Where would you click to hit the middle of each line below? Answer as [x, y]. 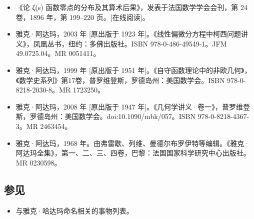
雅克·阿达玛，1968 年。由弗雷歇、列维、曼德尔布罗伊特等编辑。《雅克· [133, 143]
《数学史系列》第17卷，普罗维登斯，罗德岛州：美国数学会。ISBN [120, 80]
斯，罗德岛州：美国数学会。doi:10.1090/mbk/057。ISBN [105, 116]
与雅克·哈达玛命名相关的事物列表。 [74, 210]
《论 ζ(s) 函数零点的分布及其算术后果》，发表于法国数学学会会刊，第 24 [131, 7]
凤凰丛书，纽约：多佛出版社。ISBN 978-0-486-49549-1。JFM [130, 43]
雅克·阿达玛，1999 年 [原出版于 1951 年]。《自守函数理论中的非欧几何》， [133, 70]
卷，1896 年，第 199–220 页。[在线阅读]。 [82, 17]
